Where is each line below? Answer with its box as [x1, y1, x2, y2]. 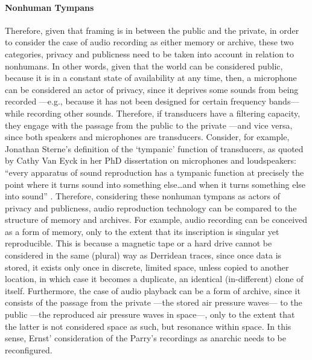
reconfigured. [5, 343, 53, 356]
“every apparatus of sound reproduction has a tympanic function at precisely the [5, 166, 304, 178]
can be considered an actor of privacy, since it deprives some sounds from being [5, 83, 299, 95]
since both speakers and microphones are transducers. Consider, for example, [5, 130, 290, 143]
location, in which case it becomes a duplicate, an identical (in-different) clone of [5, 272, 304, 285]
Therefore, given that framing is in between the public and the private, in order [5, 24, 299, 36]
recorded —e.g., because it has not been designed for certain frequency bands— [5, 95, 299, 108]
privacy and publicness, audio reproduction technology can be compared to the [5, 201, 297, 214]
